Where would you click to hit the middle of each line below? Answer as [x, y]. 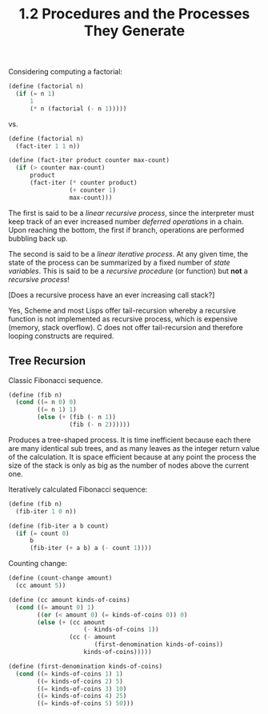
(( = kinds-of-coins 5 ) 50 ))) [86, 704]
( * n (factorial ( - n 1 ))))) [78, 109]
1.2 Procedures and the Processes [134, 14]
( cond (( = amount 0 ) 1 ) [55, 607]
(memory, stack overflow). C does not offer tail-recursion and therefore [126, 327]
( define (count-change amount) [60, 578]
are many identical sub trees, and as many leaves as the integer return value [134, 448]
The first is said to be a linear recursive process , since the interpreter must [131, 213]
